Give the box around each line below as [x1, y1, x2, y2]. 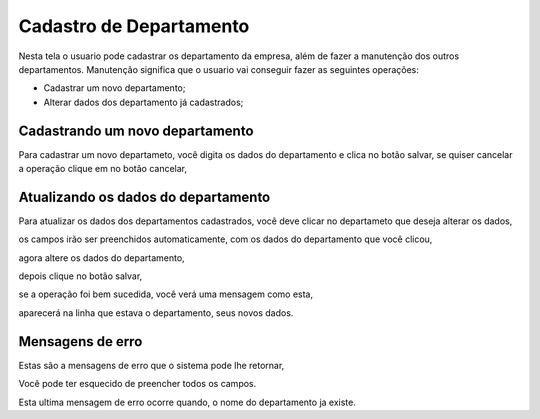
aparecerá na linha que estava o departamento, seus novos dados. [18, 306, 294, 319]
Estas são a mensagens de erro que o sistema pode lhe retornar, [18, 359, 285, 371]
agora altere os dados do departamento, [18, 251, 185, 264]
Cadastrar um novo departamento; [43, 82, 186, 94]
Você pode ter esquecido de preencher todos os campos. [18, 378, 257, 390]
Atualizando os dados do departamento [18, 188, 271, 205]
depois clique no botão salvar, [18, 270, 143, 282]
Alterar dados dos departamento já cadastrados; [43, 96, 244, 108]
